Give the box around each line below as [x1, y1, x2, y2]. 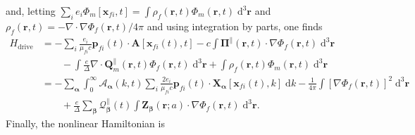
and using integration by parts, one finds [147, 18, 323, 33]
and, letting [6, 4, 56, 18]
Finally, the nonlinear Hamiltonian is [6, 116, 165, 131]
